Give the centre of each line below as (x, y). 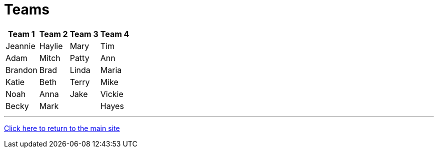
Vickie (112, 94)
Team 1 (21, 34)
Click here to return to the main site (62, 128)
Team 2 (53, 34)
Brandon (21, 70)
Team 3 (84, 34)
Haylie (51, 46)
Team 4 (115, 34)
